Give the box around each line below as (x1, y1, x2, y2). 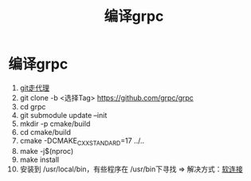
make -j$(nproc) (19, 146, 74, 155)
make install (19, 155, 60, 164)
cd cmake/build (19, 127, 72, 136)
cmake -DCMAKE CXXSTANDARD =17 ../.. (19, 136, 145, 148)
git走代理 (19, 83, 50, 92)
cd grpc (19, 101, 46, 112)
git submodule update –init (19, 110, 108, 120)
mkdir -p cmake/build (19, 119, 91, 128)
